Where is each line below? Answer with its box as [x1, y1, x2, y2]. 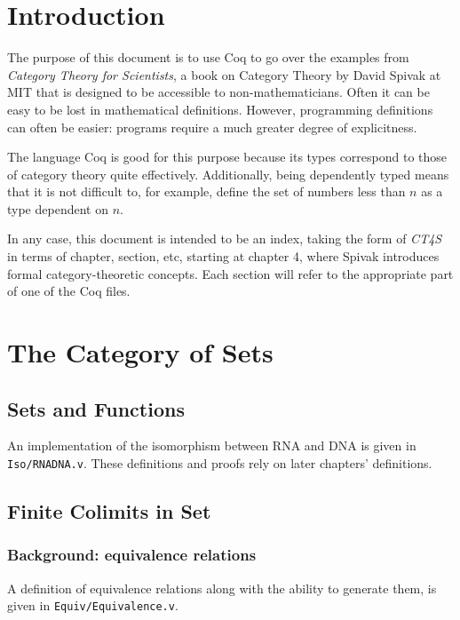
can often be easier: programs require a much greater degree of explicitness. [7, 117, 417, 136]
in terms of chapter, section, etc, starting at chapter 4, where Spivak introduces [7, 247, 440, 266]
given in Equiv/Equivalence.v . [7, 596, 178, 615]
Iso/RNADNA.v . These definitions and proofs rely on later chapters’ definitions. [7, 454, 432, 473]
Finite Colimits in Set [7, 497, 211, 525]
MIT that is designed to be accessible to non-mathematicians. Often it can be [7, 83, 430, 101]
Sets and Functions [7, 394, 185, 422]
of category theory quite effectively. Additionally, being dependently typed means [7, 164, 449, 183]
